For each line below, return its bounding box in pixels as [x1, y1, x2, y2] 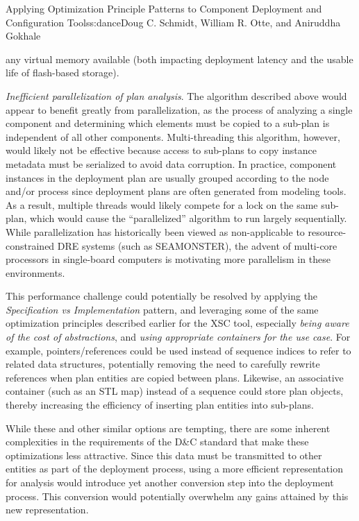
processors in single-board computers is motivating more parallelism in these [6, 252, 331, 266]
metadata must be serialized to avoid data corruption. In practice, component [6, 156, 337, 171]
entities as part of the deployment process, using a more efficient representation [6, 461, 343, 476]
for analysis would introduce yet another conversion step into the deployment [6, 475, 334, 489]
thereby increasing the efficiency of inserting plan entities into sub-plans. [6, 398, 314, 412]
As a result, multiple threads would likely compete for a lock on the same [6, 197, 318, 212]
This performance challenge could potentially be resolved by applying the [6, 289, 318, 303]
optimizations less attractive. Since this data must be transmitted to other [6, 447, 322, 462]
